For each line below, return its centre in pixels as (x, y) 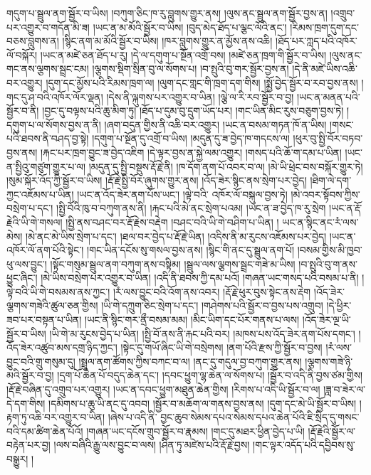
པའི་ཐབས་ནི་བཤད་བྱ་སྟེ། (48, 138)
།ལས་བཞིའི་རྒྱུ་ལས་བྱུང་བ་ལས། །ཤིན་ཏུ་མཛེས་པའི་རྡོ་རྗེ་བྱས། (152, 445)
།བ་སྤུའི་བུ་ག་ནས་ (328, 263)
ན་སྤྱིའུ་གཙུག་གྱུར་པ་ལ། (46, 166)
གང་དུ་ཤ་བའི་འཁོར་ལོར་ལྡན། (55, 96)
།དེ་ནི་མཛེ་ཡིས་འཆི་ (325, 69)
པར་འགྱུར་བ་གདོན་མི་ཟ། (48, 27)
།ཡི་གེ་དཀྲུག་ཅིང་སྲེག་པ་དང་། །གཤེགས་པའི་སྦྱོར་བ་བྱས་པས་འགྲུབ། (212, 305)
